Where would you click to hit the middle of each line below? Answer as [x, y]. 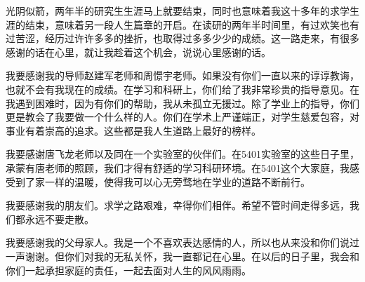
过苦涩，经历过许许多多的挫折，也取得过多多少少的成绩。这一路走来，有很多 [182, 38]
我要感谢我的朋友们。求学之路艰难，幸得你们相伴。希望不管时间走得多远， [178, 205]
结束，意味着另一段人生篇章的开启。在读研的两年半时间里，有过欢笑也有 [192, 24]
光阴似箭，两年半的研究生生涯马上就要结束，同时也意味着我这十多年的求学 [178, 11]
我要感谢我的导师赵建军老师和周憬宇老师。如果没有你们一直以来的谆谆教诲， [182, 75]
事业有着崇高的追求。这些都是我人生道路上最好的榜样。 [133, 130]
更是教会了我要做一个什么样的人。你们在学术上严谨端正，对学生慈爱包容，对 [182, 117]
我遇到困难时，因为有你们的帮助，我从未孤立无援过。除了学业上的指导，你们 [182, 103]
